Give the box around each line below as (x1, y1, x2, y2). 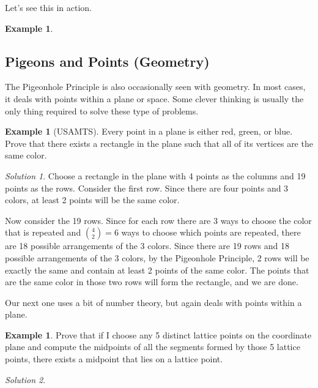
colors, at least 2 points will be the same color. (5, 193, 180, 206)
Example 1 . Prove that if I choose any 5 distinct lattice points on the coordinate (5, 328, 312, 341)
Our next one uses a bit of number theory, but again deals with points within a (5, 296, 302, 308)
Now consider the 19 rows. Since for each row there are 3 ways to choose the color (5, 214, 312, 226)
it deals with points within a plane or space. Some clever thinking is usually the (5, 92, 304, 105)
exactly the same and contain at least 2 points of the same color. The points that (5, 263, 309, 276)
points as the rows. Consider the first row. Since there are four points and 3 (5, 181, 289, 194)
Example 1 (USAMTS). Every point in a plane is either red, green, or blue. (5, 125, 293, 138)
